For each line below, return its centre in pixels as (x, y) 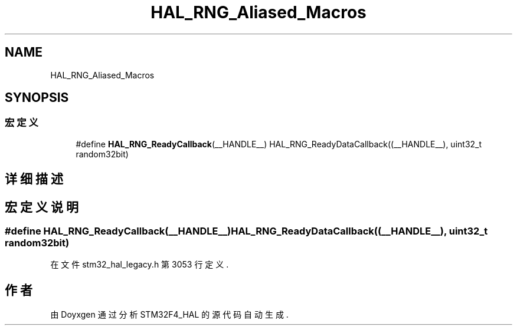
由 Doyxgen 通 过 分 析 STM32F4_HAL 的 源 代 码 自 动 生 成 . (169, 315)
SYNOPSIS (37, 98)
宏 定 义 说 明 (42, 207)
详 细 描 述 (34, 179)
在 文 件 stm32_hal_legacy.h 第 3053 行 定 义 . (140, 265)
